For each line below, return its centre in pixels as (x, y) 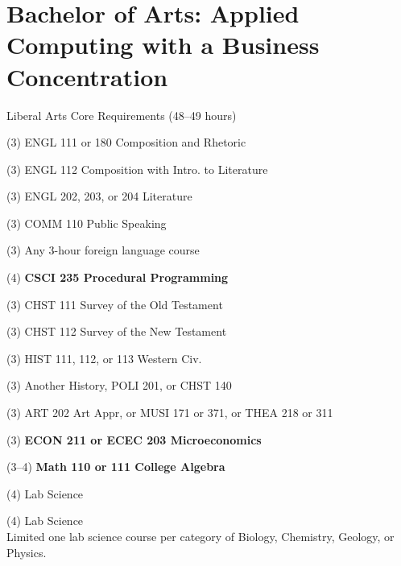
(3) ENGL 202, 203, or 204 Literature (99, 196)
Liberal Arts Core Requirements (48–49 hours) (122, 115)
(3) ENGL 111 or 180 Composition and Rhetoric (126, 142)
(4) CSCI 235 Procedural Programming (118, 277)
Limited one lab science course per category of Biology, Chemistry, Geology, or (200, 536)
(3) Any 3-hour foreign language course (103, 250)
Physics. (27, 552)
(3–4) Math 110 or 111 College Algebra (116, 467)
